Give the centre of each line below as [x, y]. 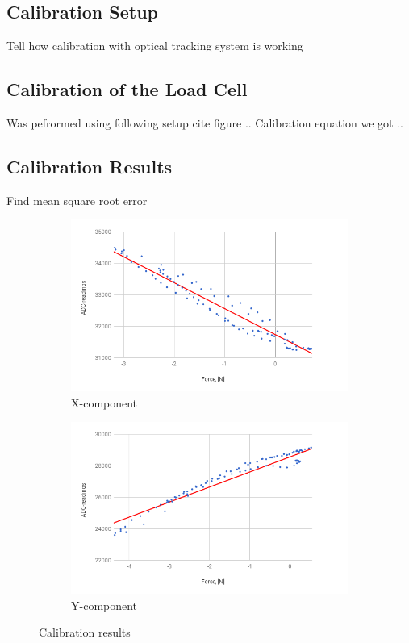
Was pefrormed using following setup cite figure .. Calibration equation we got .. [205, 123]
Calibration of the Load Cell [127, 89]
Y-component [104, 605]
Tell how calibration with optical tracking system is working [155, 46]
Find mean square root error [77, 200]
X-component [104, 402]
